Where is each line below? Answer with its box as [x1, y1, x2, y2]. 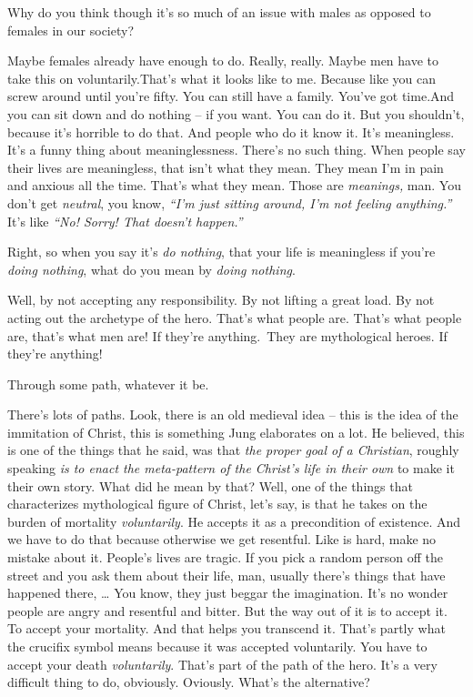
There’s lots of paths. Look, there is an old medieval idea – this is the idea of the [7, 405, 458, 424]
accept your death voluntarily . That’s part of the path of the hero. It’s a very [7, 654, 438, 673]
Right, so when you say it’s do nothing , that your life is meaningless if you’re [7, 242, 436, 261]
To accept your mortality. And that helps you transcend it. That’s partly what [7, 619, 446, 638]
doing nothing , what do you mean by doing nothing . [7, 259, 296, 278]
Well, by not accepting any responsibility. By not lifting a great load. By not [7, 290, 435, 309]
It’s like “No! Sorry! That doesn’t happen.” [7, 211, 243, 230]
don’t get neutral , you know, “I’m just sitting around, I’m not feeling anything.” [7, 193, 452, 212]
